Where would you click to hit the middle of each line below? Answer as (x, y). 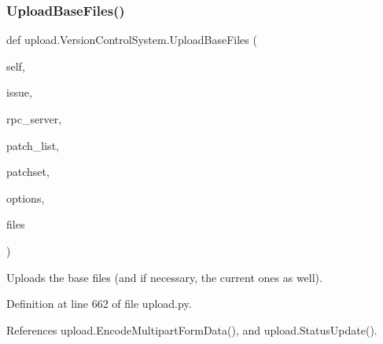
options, (26, 198)
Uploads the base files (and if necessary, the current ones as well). (164, 277)
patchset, (28, 172)
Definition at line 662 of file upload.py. (99, 304)
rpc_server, (34, 119)
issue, (19, 92)
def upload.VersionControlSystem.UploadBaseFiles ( (132, 40)
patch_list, (33, 145)
